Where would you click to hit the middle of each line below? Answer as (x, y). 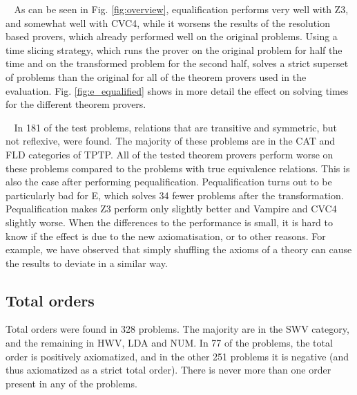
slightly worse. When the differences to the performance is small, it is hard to (169, 222)
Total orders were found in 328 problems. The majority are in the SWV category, (177, 329)
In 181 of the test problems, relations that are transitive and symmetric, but (176, 127)
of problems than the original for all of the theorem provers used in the (156, 76)
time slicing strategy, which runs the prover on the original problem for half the (174, 49)
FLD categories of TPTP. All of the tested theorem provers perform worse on (170, 154)
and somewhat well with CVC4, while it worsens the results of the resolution (168, 22)
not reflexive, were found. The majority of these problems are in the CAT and (171, 141)
